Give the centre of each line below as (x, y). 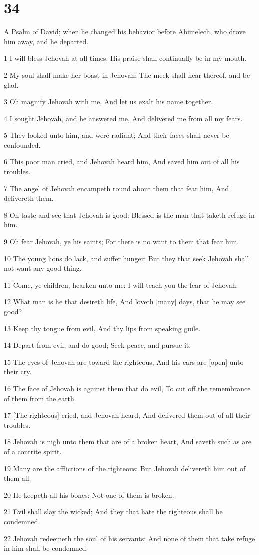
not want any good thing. (43, 268)
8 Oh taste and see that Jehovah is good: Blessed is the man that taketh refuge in (129, 215)
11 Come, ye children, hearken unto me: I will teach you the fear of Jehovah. (121, 285)
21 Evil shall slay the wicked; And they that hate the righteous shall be (113, 512)
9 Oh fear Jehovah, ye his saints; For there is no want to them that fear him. (122, 242)
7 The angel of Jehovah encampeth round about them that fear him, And (117, 188)
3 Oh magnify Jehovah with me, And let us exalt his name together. (109, 102)
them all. (18, 478)
